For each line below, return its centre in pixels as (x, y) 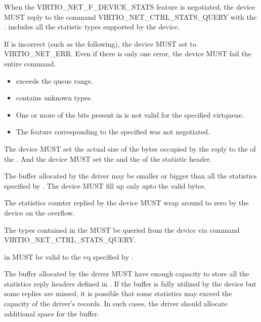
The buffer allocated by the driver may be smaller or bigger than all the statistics (130, 176)
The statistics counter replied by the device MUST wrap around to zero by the (126, 203)
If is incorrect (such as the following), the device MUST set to (100, 43)
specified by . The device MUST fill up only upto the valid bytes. (105, 185)
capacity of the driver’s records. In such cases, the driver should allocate (116, 303)
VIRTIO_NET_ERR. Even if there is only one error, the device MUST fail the (128, 53)
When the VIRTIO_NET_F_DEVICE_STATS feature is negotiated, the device (130, 7)
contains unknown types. (54, 98)
